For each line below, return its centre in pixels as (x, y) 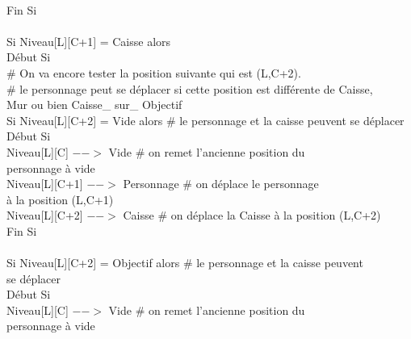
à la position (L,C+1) (60, 199)
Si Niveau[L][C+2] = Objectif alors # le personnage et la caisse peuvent (185, 263)
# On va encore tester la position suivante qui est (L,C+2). (154, 72)
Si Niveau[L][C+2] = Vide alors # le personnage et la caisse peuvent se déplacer (205, 120)
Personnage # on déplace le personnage (221, 184)
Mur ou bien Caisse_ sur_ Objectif (94, 105)
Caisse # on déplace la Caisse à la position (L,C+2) (252, 215)
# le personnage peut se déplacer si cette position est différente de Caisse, (190, 88)
